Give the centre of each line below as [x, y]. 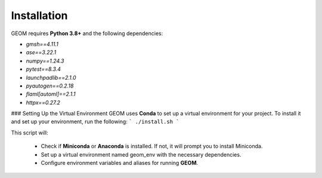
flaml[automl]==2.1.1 [51, 94]
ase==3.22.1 [41, 52]
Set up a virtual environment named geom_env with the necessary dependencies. [141, 154]
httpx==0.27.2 [43, 102]
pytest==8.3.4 [43, 69]
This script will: [30, 132]
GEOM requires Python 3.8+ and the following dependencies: [87, 33]
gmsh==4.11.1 [42, 44]
